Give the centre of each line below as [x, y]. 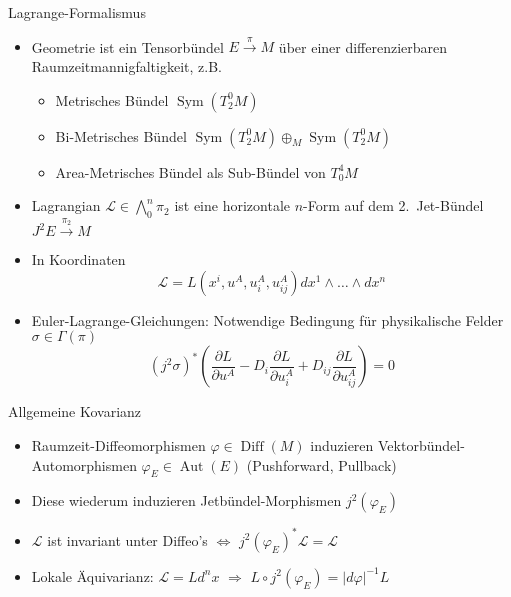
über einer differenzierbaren [363, 46]
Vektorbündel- [421, 444]
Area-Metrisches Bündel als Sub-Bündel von [190, 171]
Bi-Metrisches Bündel [121, 135]
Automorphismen [84, 464]
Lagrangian [66, 205]
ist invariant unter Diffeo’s [127, 539]
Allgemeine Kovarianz [75, 411]
